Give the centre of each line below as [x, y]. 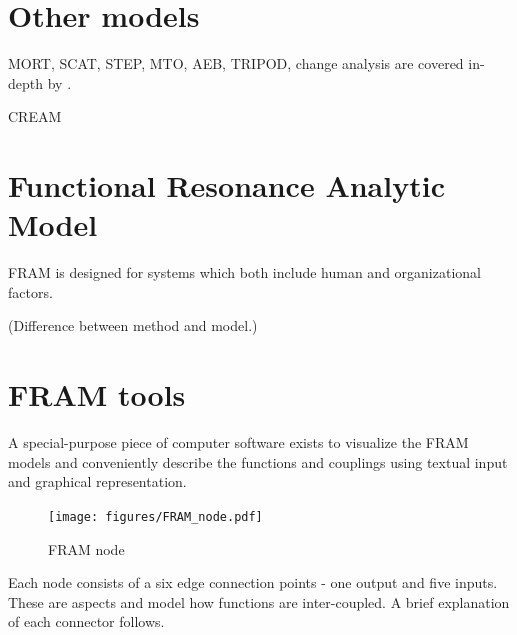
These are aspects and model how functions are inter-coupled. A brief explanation [259, 601]
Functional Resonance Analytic [226, 185]
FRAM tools [97, 394]
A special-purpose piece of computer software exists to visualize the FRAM [238, 442]
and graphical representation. [97, 481]
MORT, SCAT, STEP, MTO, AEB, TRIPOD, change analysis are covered [236, 63]
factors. [30, 291]
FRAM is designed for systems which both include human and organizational [244, 272]
